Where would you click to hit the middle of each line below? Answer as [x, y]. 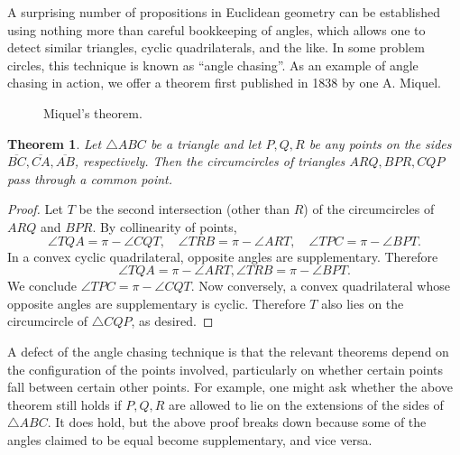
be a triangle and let [206, 143]
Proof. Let [35, 209]
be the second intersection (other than [184, 209]
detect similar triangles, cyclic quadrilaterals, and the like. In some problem [216, 47]
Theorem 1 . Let [55, 143]
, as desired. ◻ [172, 321]
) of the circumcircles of [369, 209]
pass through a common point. [90, 178]
